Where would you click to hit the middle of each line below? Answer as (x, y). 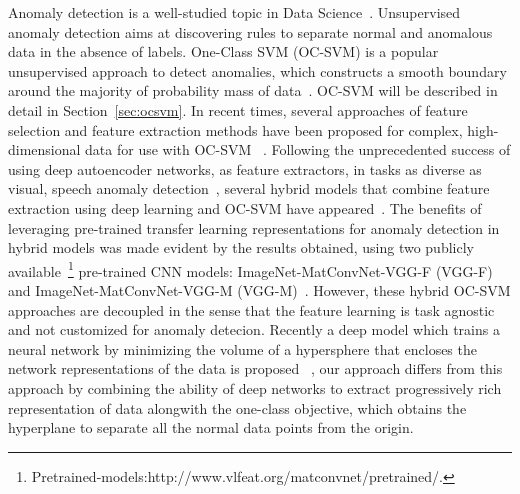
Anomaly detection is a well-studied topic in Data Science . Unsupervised (234, 12)
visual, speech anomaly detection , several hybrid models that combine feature (249, 188)
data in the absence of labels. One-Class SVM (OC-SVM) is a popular (223, 51)
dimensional (44, 149)
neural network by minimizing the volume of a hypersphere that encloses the (242, 348)
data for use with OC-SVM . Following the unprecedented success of (298, 149)
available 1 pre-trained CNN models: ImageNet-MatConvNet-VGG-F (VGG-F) (250, 269)
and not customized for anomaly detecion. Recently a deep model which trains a (254, 329)
